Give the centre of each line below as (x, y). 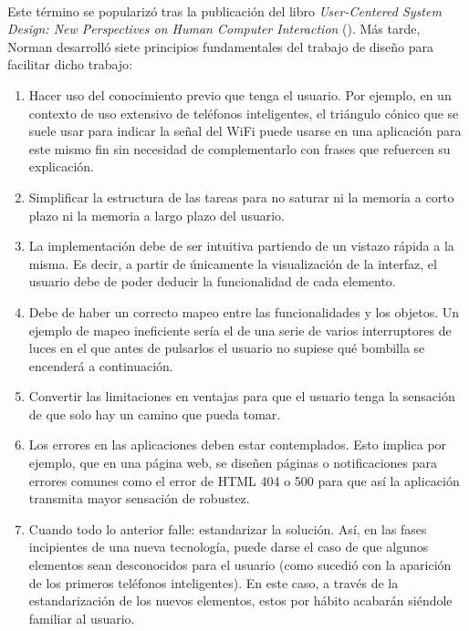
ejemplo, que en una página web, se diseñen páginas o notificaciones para (233, 463)
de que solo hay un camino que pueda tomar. (155, 414)
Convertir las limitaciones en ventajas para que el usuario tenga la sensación (242, 396)
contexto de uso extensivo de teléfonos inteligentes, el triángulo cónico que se (244, 113)
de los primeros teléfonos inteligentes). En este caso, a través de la (214, 582)
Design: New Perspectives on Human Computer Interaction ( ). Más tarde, (214, 29)
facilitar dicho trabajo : (70, 64)
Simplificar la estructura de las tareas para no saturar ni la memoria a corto (241, 197)
